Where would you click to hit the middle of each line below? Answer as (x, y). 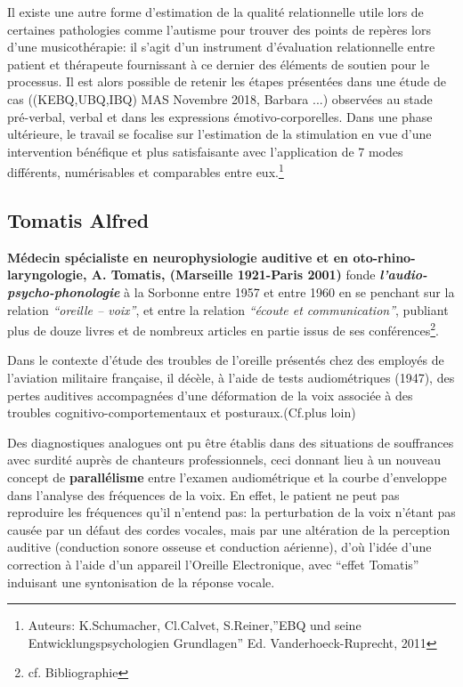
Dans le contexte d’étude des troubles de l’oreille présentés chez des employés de (226, 360)
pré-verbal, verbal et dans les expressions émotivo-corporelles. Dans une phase (220, 116)
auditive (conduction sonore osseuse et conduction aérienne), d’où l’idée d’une (219, 547)
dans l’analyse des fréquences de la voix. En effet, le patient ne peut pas (203, 494)
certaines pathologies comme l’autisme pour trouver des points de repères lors (219, 29)
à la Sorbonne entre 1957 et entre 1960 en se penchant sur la (289, 291)
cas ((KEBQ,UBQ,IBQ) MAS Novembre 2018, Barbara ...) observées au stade (220, 98)
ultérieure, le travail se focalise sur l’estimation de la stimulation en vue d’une (219, 134)
